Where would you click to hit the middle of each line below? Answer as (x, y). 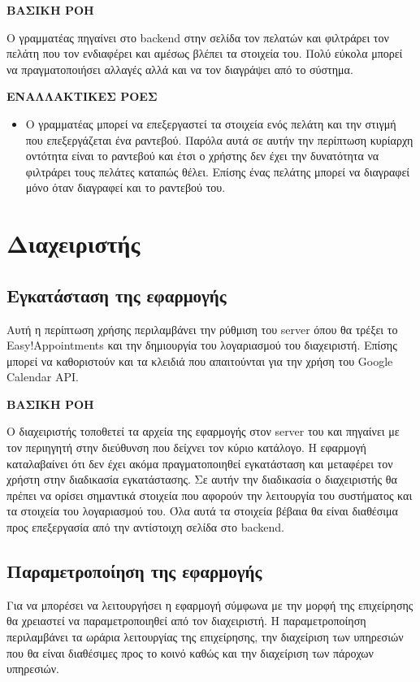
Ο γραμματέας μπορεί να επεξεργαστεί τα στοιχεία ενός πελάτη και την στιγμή (211, 123)
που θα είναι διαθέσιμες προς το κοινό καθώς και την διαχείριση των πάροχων (190, 652)
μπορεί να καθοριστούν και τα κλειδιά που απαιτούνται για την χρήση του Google (200, 361)
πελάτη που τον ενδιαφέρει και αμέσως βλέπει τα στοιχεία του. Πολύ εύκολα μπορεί (205, 53)
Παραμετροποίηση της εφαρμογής (134, 571)
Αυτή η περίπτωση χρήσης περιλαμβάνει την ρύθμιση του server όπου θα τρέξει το (202, 329)
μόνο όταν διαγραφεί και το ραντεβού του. (126, 187)
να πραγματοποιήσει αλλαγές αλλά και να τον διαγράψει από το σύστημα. (180, 69)
